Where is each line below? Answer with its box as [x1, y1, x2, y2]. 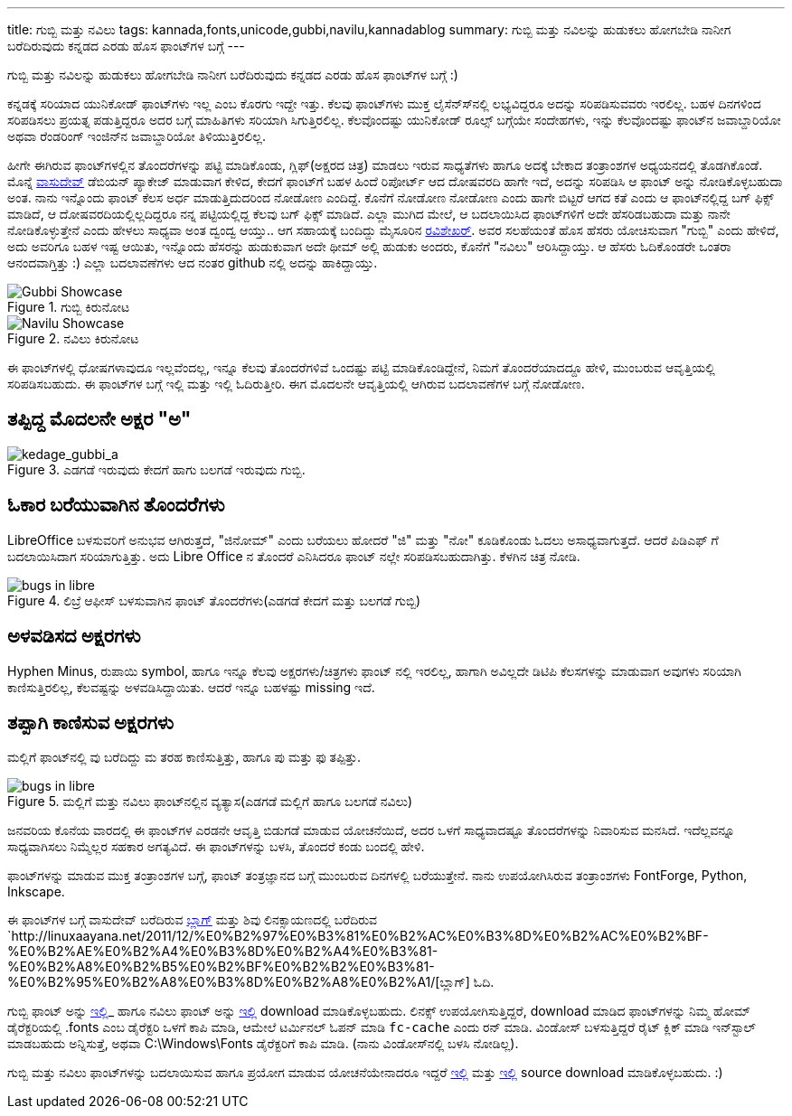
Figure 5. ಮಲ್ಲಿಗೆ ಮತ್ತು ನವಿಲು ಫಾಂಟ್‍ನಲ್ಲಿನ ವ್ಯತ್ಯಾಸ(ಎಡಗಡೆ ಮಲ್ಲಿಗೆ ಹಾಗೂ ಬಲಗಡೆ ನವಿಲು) [7, 793, 413, 810]
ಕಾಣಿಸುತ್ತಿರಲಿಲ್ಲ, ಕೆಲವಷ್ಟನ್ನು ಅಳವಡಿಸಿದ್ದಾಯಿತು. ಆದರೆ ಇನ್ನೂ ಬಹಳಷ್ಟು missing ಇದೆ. [7, 679, 375, 695]
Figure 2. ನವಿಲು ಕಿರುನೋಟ [7, 331, 139, 346]
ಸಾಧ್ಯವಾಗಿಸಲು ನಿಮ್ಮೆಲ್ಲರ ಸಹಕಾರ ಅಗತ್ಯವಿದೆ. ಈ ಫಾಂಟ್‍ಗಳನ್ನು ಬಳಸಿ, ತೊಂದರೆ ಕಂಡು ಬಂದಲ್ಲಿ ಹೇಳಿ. [7, 839, 425, 855]
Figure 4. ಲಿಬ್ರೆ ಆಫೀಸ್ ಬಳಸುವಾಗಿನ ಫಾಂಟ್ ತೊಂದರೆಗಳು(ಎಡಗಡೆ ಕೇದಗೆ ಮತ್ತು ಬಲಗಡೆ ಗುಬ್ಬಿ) [7, 592, 421, 608]
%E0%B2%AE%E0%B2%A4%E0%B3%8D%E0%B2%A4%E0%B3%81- [7, 943, 438, 960]
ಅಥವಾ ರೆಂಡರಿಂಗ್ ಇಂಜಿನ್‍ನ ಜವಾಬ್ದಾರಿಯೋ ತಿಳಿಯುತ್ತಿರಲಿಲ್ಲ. [7, 128, 266, 144]
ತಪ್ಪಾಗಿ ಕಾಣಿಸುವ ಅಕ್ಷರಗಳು [7, 710, 174, 734]
